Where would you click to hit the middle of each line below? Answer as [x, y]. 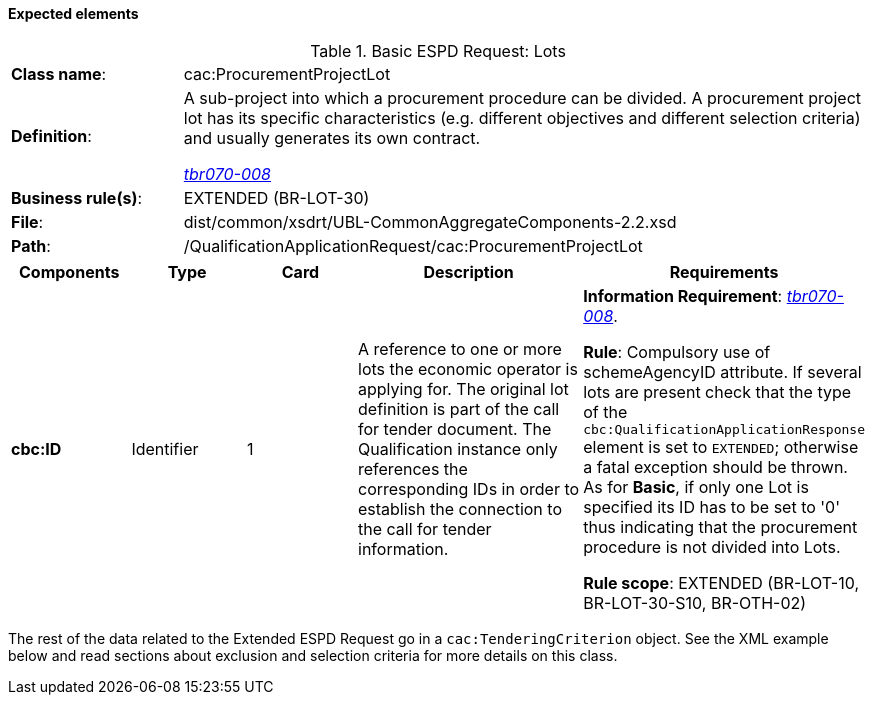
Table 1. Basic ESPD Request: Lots [438, 50]
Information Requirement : [683, 295]
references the [413, 469]
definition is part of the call [459, 409]
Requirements [724, 271]
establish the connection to [460, 509]
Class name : [59, 73]
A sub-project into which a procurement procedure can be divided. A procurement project [522, 97]
